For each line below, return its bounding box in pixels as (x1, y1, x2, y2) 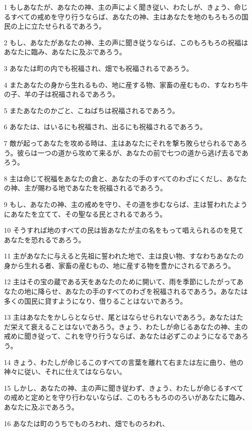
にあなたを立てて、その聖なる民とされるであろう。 (4, 208, 167, 219)
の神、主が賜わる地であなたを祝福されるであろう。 (4, 183, 167, 193)
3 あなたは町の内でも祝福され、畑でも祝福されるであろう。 (4, 63, 193, 73)
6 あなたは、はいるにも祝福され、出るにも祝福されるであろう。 (4, 121, 207, 132)
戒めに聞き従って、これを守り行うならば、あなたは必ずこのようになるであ (4, 331, 242, 341)
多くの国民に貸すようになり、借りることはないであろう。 (4, 295, 187, 306)
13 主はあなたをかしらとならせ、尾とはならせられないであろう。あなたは (4, 312, 236, 322)
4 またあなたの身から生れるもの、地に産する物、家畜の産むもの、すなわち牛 (4, 79, 248, 89)
